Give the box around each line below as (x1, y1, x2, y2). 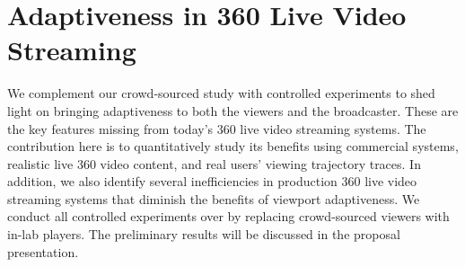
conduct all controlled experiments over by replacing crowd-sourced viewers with (7, 207, 450, 226)
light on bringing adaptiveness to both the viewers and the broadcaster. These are (7, 101, 459, 120)
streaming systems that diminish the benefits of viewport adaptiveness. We (7, 189, 420, 208)
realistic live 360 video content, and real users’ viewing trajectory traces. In (7, 154, 421, 173)
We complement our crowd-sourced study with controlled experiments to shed (7, 84, 435, 102)
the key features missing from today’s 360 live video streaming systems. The (7, 119, 426, 138)
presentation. (7, 242, 79, 261)
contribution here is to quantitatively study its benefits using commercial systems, (7, 137, 459, 156)
